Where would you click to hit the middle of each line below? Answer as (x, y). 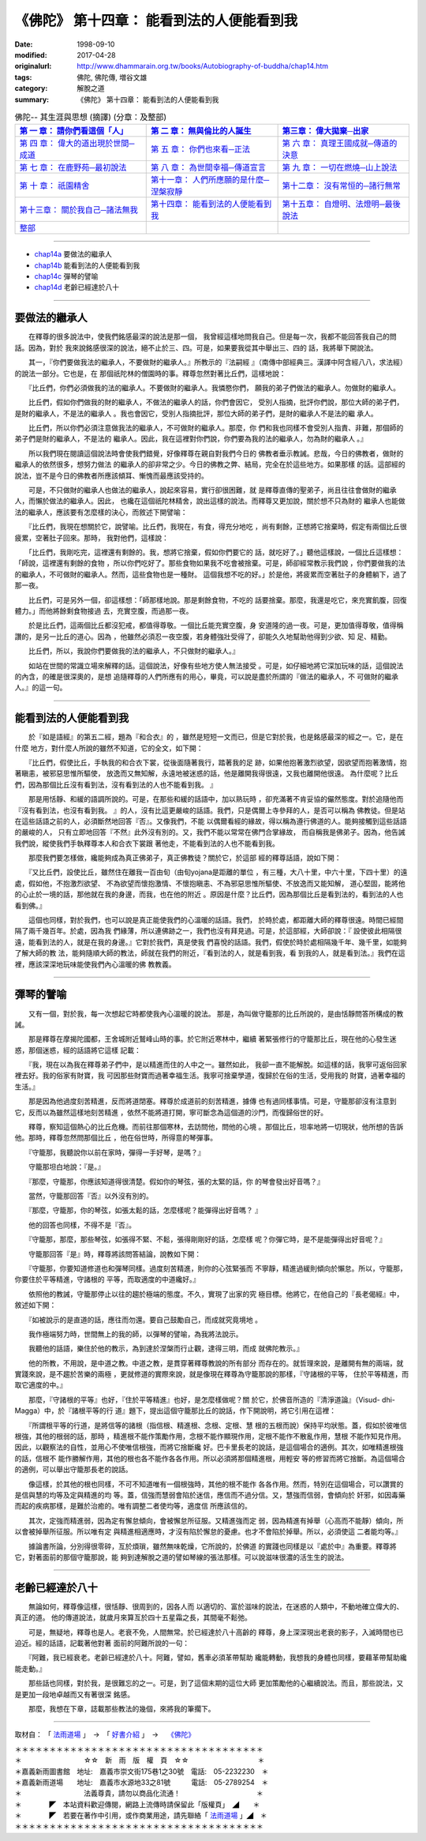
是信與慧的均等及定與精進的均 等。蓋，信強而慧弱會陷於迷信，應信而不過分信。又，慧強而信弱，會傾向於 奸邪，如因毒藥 (210, 1495)
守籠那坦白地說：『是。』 (66, 1167)
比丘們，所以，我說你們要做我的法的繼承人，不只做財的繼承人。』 (134, 651)
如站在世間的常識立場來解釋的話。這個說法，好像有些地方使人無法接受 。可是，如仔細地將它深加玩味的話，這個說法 (216, 665)
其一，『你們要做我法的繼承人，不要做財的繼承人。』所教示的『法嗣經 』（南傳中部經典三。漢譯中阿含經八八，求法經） (217, 363)
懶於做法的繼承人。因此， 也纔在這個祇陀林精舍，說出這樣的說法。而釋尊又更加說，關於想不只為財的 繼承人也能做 (220, 501)
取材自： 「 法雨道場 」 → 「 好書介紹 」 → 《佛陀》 (105, 1734)
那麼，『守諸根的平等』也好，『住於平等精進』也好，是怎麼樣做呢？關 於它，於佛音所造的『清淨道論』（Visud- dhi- (212, 1400)
